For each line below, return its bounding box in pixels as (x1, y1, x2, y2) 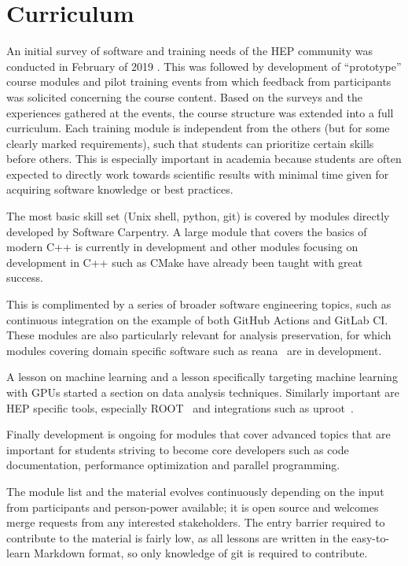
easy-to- (351, 529, 390, 546)
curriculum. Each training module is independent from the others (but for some (6, 120, 390, 136)
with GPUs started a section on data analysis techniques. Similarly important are (6, 384, 399, 400)
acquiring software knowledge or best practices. (6, 181, 233, 198)
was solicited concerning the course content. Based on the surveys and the (6, 88, 362, 105)
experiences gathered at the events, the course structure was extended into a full (6, 104, 394, 120)
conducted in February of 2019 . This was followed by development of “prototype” (6, 57, 402, 74)
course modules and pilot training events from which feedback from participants (6, 73, 391, 90)
